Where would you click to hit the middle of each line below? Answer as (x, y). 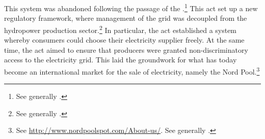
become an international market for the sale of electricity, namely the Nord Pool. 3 (132, 71)
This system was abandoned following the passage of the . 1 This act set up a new (131, 7)
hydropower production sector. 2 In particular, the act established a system (121, 29)
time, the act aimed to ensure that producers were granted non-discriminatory (126, 49)
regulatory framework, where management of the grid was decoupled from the (126, 18)
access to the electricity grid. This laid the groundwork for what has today (121, 60)
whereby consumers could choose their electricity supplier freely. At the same (124, 40)
